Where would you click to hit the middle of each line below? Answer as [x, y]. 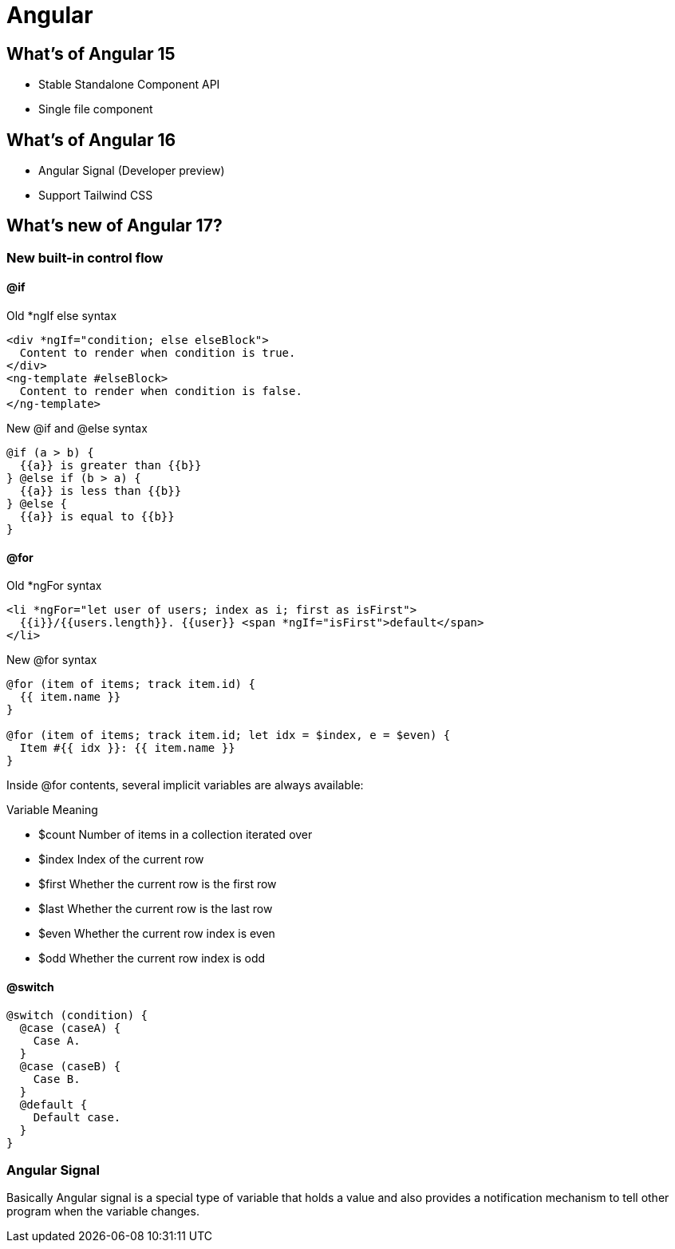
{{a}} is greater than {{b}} [111, 466]
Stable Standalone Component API [129, 85]
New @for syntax [52, 660]
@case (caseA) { [70, 1028]
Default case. [77, 1117]
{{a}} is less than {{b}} [101, 491]
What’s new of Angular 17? [114, 226]
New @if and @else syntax [77, 429]
